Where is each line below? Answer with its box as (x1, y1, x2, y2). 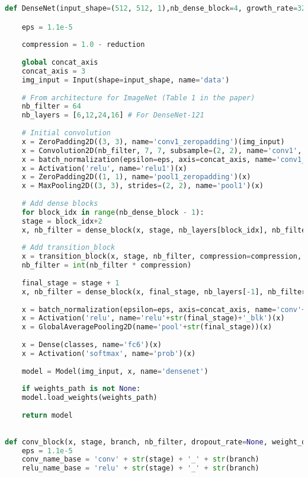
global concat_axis (21, 58, 98, 67)
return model (21, 411, 73, 420)
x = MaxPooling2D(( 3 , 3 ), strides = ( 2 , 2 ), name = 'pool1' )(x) (21, 182, 264, 190)
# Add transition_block (21, 243, 115, 252)
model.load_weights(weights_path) (21, 393, 158, 402)
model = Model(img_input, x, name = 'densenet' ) (21, 367, 208, 376)
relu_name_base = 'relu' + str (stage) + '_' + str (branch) (21, 464, 259, 473)
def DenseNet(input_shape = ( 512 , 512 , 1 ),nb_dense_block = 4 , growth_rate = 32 (5, 4, 306, 12)
